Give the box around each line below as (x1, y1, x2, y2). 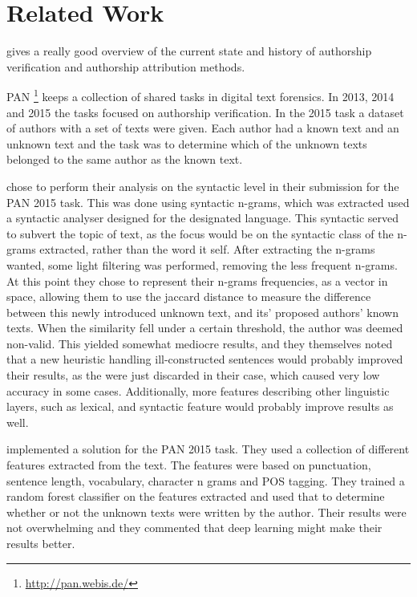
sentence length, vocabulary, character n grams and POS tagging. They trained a (6, 472, 405, 489)
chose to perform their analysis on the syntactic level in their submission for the (6, 177, 399, 194)
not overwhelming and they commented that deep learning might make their (6, 519, 383, 536)
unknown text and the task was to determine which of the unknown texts (6, 135, 367, 152)
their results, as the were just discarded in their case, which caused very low (6, 367, 380, 384)
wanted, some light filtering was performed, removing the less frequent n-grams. (6, 256, 398, 273)
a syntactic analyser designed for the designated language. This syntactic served (6, 209, 399, 226)
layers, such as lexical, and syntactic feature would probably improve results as (6, 398, 394, 415)
